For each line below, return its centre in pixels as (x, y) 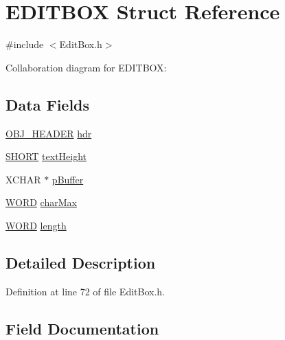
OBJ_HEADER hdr (49, 133)
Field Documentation (82, 328)
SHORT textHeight (46, 156)
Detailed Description (81, 262)
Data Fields (48, 104)
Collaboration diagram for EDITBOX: (86, 67)
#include (25, 44)
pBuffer (68, 179)
